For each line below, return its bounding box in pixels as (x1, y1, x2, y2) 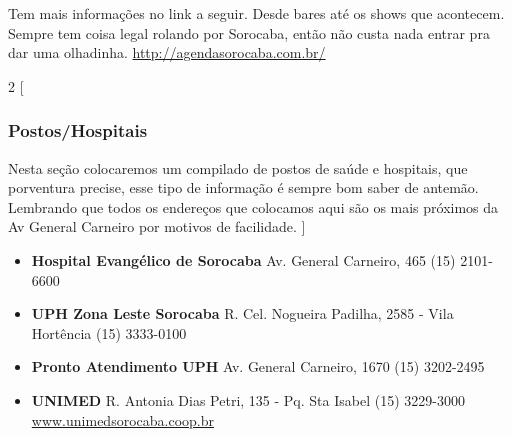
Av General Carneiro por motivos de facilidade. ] (8, 216, 306, 237)
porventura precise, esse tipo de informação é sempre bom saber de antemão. (8, 177, 479, 198)
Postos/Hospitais (8, 118, 148, 143)
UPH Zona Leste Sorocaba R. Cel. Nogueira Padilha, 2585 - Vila (31, 303, 454, 324)
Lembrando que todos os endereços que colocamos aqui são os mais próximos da (8, 196, 499, 217)
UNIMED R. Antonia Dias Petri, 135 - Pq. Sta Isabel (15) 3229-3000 (31, 389, 465, 410)
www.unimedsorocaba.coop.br (31, 409, 214, 430)
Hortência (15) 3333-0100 (31, 322, 187, 343)
